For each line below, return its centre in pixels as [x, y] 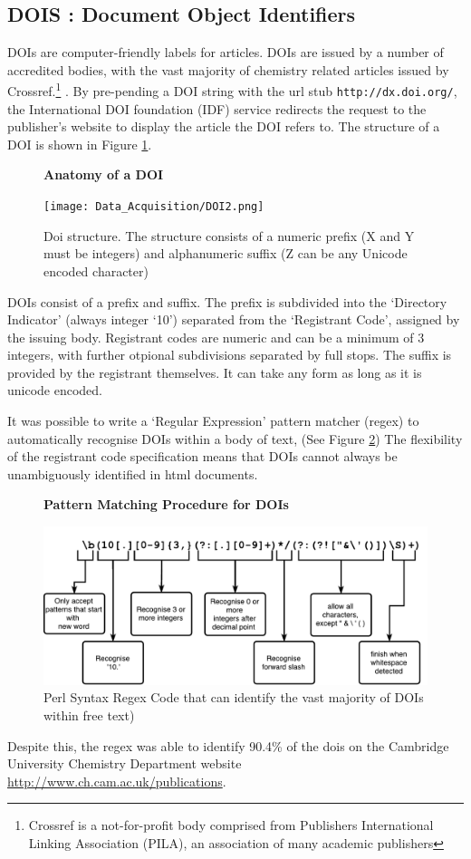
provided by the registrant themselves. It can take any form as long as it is [215, 372]
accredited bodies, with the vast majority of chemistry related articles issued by [228, 69]
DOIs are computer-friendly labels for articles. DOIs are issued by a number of [226, 52]
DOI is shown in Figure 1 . [80, 144]
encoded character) [96, 270]
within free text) [89, 714]
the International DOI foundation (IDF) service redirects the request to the [217, 108]
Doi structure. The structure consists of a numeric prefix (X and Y [229, 235]
